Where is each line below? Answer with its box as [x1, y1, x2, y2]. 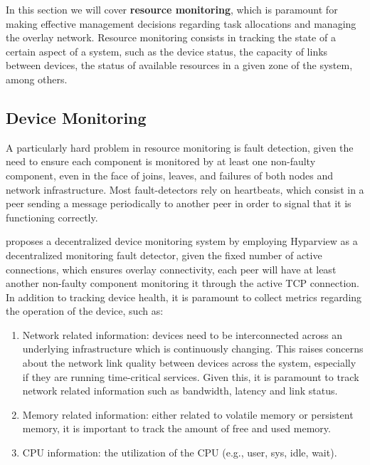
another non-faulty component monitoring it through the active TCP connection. [6, 276, 359, 291]
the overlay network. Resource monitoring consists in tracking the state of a [6, 30, 336, 45]
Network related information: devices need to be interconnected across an [22, 327, 342, 342]
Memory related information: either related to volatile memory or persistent [22, 407, 354, 422]
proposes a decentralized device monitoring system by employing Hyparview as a [6, 234, 358, 249]
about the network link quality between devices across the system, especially [22, 355, 356, 370]
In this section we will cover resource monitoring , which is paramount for [6, 2, 338, 16]
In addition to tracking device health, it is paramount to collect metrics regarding [6, 289, 362, 304]
